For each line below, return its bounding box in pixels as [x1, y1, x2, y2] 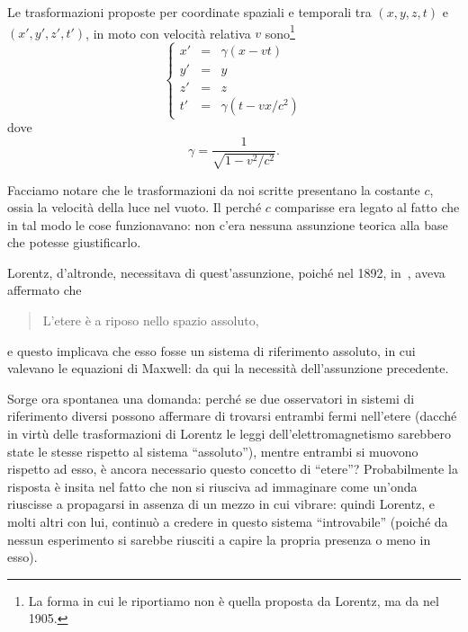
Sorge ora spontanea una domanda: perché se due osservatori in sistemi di [7, 388, 415, 407]
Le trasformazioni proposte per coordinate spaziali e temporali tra [7, 3, 372, 21]
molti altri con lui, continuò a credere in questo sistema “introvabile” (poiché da [7, 512, 448, 530]
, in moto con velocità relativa [85, 23, 251, 42]
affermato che [7, 280, 82, 299]
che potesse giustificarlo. [7, 233, 141, 252]
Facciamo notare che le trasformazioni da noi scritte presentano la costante [7, 180, 420, 199]
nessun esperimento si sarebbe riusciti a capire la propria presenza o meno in [7, 530, 431, 548]
